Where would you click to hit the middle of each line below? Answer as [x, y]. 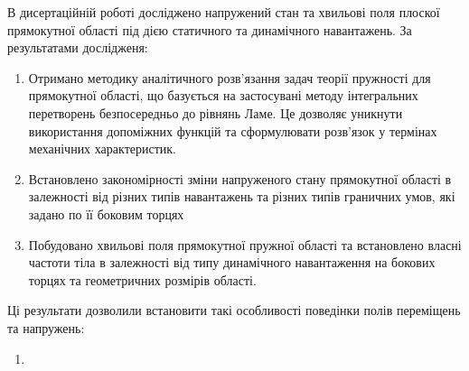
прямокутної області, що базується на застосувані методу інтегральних [223, 95]
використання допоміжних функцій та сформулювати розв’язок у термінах [233, 130]
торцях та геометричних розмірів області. [142, 279]
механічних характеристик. [102, 148]
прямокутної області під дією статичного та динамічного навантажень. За [210, 29]
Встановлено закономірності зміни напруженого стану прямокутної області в [240, 178]
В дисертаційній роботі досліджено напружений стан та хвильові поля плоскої [224, 12]
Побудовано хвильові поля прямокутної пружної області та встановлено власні [245, 244]
